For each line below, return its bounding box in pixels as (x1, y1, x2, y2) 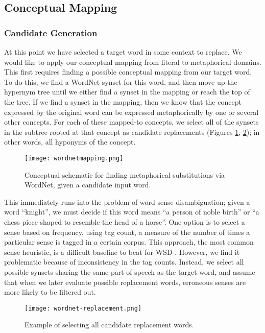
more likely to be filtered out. (4, 287, 96, 297)
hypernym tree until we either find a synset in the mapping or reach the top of (4, 86, 250, 97)
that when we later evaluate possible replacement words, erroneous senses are (4, 276, 246, 287)
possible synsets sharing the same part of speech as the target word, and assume (4, 266, 255, 277)
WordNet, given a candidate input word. (25, 179, 151, 190)
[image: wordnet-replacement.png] (25, 304, 142, 312)
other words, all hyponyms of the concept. (4, 136, 136, 147)
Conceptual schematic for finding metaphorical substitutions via (25, 169, 225, 180)
